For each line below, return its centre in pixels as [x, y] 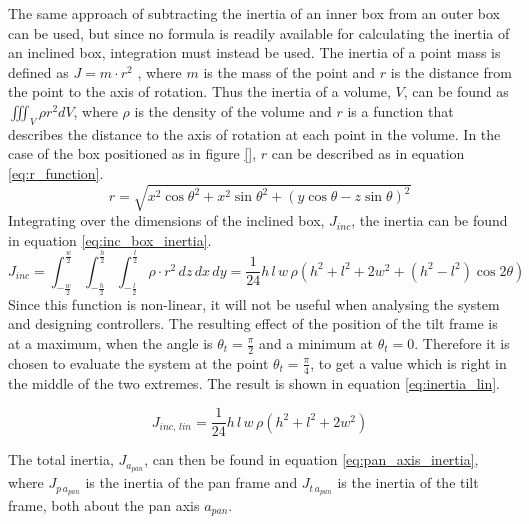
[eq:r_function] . [56, 172]
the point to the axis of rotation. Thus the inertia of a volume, [199, 91]
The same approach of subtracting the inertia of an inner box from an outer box [254, 13]
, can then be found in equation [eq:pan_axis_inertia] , [311, 459]
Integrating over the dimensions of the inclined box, [166, 220]
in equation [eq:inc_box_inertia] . [110, 239]
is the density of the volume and [233, 110]
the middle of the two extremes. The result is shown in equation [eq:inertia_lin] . [254, 382]
